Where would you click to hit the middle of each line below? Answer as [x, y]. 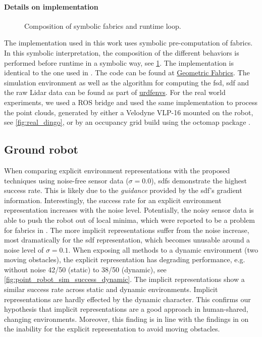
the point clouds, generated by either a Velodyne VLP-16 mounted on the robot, [129, 112]
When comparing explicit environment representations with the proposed [117, 170]
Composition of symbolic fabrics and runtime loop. [103, 26]
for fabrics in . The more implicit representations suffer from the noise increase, [127, 230]
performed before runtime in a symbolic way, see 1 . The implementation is [119, 62]
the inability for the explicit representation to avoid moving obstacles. [112, 329]
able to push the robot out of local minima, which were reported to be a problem [129, 220]
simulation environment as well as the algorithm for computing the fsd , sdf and [127, 82]
